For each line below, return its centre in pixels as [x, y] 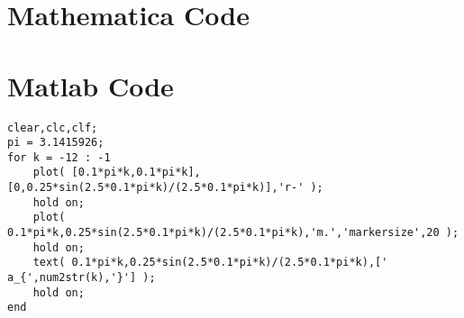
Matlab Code [91, 85]
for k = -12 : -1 [59, 157]
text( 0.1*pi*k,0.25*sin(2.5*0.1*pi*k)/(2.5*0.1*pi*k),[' [210, 263]
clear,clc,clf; [53, 127]
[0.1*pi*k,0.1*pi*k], [136, 173]
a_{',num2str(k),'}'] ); [82, 278]
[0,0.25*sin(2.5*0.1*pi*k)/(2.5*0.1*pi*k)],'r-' [156, 188]
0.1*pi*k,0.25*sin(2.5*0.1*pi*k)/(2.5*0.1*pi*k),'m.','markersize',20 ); [233, 233]
